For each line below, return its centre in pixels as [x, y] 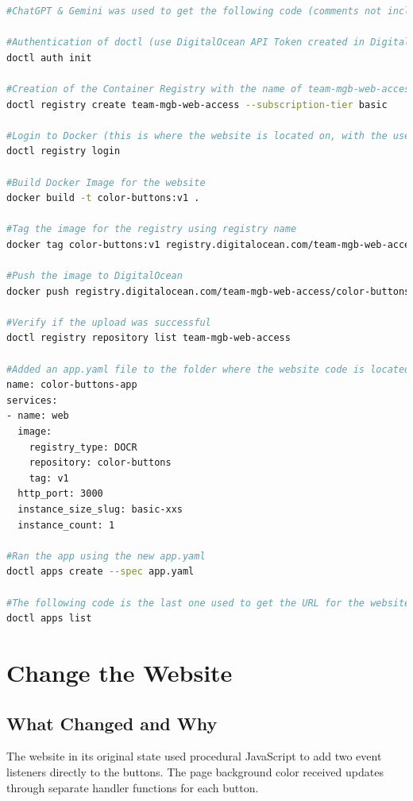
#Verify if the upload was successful [109, 322]
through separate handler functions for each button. [133, 787]
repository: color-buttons [100, 463]
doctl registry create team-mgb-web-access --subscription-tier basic [197, 104]
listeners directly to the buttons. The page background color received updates [195, 771]
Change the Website [120, 672]
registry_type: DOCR [83, 447]
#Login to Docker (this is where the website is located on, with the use [208, 135]
